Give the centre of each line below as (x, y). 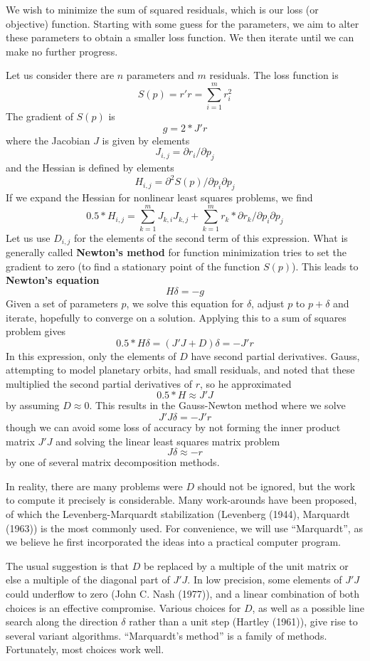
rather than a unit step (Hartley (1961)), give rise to (243, 622)
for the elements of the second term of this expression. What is (211, 237)
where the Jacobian (48, 140)
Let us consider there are (60, 75)
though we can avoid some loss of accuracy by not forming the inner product (173, 427)
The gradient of (39, 116)
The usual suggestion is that (67, 565)
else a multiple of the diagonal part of (88, 580)
